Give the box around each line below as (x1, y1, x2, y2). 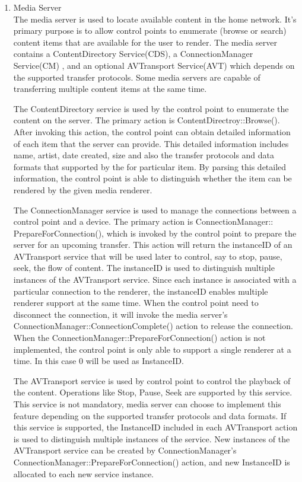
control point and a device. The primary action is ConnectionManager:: (13, 215, 274, 228)
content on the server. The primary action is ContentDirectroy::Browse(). (13, 114, 280, 126)
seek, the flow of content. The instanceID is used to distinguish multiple (13, 261, 275, 274)
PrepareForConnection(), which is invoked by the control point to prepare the (13, 226, 297, 239)
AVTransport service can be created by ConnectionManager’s (13, 444, 237, 457)
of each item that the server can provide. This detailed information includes (13, 137, 289, 149)
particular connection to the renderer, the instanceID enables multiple (13, 285, 268, 297)
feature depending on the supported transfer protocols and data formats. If (13, 409, 287, 422)
